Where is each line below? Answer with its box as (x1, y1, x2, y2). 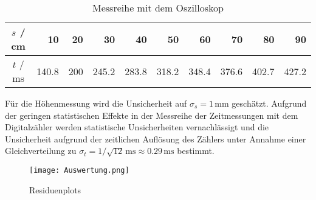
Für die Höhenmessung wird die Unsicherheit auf (5, 97, 187, 109)
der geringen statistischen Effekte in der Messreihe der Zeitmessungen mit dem (5, 108, 298, 121)
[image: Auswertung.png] (29, 165, 129, 175)
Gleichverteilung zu (5, 144, 77, 157)
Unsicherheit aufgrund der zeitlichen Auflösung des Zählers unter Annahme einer (5, 132, 306, 145)
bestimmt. (177, 144, 215, 157)
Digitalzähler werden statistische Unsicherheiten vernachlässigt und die (5, 121, 269, 133)
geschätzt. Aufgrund (232, 97, 307, 109)
